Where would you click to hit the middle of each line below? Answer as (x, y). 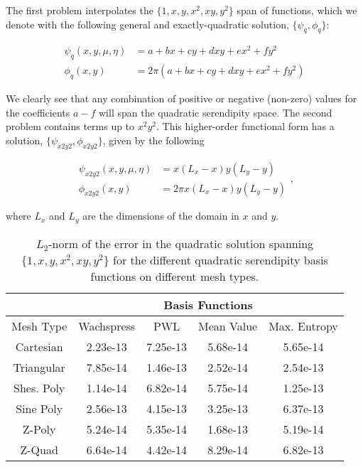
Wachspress (107, 326)
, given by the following (153, 140)
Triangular (39, 367)
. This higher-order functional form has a (245, 126)
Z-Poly (39, 429)
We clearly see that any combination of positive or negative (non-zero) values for (181, 98)
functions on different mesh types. (175, 276)
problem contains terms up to (70, 126)
